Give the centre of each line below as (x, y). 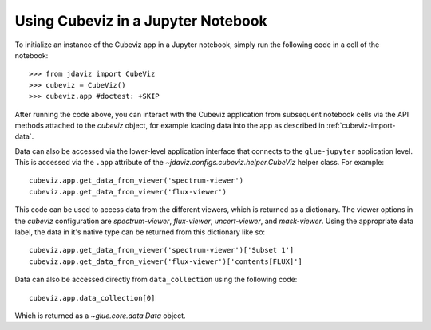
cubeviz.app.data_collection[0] (92, 298)
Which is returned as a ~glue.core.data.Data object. (101, 316)
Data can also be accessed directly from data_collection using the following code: (156, 280)
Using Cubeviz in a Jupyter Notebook (141, 21)
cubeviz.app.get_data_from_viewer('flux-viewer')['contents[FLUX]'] (166, 261)
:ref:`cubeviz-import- (361, 125)
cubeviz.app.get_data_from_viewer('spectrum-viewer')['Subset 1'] (162, 250)
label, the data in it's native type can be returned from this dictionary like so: (140, 232)
